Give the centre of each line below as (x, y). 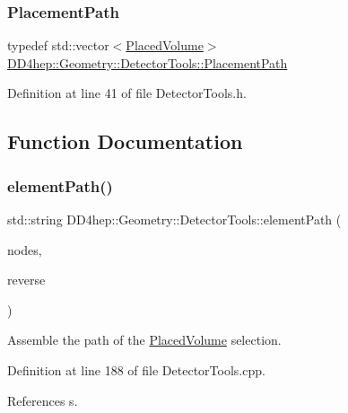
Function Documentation (125, 141)
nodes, (25, 249)
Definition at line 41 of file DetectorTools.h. (127, 93)
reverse (26, 280)
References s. (43, 400)
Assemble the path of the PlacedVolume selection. (144, 340)
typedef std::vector (58, 45)
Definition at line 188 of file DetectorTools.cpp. (136, 369)
